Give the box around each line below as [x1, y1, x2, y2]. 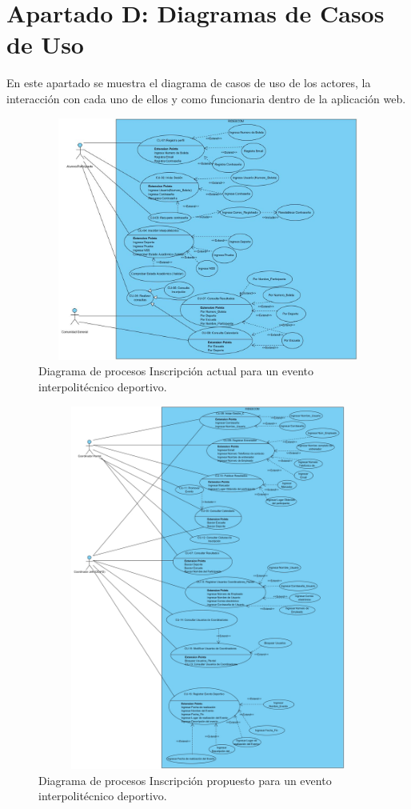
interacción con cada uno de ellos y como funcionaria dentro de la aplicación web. [6, 90, 406, 106]
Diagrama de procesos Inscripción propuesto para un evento [38, 771, 332, 788]
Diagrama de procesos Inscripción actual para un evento [38, 362, 313, 379]
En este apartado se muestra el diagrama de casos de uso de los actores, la [6, 74, 371, 91]
